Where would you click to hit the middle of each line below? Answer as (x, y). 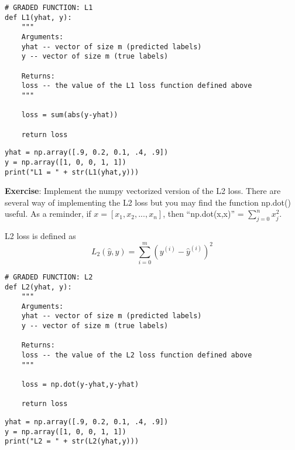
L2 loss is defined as (40, 236)
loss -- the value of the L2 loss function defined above (137, 355)
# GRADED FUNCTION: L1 (49, 8)
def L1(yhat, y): (38, 17)
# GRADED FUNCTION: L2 (49, 277)
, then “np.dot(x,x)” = (203, 214)
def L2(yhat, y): (38, 287)
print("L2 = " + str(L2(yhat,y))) (72, 442)
